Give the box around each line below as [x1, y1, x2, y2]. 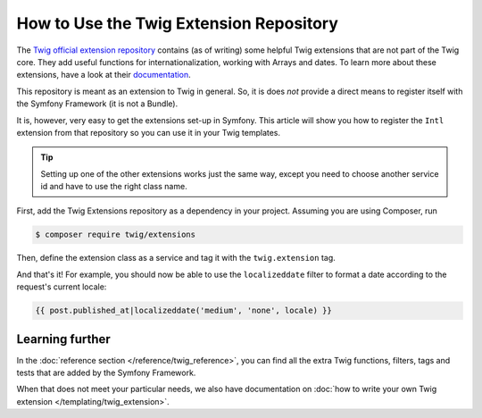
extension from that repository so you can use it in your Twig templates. [16, 127, 281, 138]
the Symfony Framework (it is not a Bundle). [16, 98, 179, 109]
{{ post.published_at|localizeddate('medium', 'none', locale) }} [35, 305, 332, 316]
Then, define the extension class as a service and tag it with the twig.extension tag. [16, 253, 337, 263]
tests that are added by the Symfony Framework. [16, 367, 196, 379]
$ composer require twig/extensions [35, 230, 196, 240]
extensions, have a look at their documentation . [16, 70, 191, 80]
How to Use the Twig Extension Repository [16, 13, 339, 33]
